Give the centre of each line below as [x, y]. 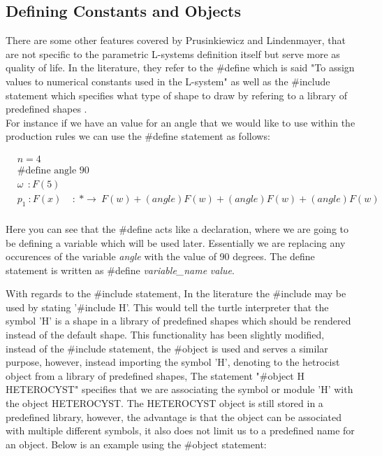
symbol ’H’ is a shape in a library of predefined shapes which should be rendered [178, 321]
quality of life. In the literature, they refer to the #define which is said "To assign [180, 67]
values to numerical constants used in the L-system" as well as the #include [168, 81]
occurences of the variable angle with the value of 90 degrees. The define [160, 256]
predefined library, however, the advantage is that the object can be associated [174, 416]
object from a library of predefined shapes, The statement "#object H [155, 375]
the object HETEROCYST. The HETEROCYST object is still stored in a [164, 403]
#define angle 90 [53, 171]
